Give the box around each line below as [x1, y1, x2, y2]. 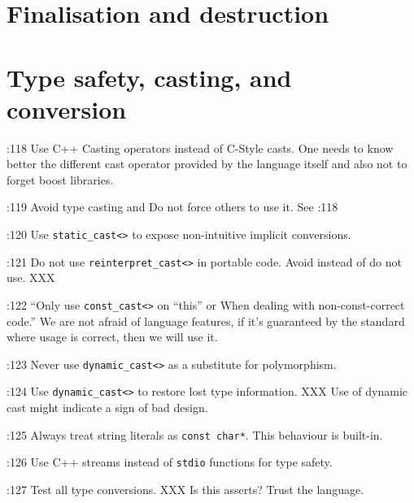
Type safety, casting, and [7, 60, 292, 93]
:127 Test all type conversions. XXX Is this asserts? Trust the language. [7, 481, 364, 498]
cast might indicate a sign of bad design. [7, 399, 208, 416]
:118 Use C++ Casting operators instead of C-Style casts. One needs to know [7, 139, 394, 156]
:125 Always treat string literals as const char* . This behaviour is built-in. [7, 426, 383, 443]
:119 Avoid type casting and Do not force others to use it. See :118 [7, 198, 338, 215]
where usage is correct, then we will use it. [7, 328, 218, 345]
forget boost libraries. [7, 171, 114, 188]
